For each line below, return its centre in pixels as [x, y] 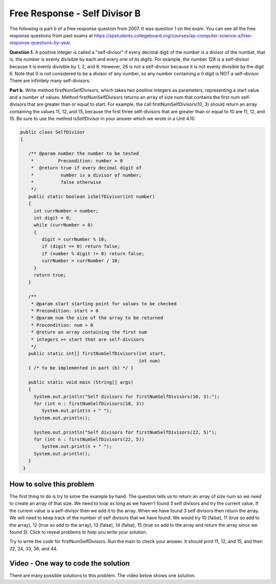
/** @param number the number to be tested [84, 154]
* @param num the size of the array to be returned [97, 318]
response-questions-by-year [40, 43]
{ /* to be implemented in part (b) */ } [81, 368]
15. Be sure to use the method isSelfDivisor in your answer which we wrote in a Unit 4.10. [103, 119]
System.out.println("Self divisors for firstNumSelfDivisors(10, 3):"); [126, 396]
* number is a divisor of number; [86, 175]
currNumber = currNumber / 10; [81, 261]
